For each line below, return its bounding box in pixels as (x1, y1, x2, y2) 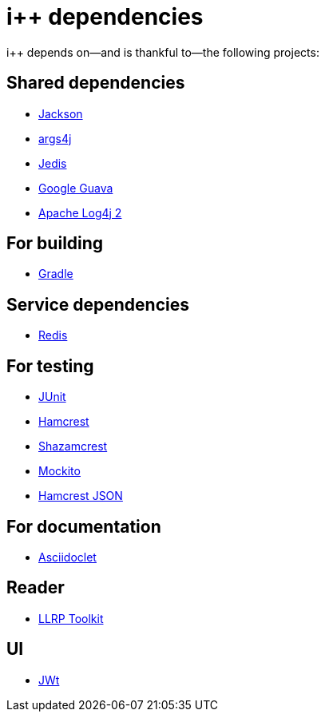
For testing (6, 355, 94, 376)
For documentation (6, 516, 161, 537)
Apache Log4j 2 (38, 205, 122, 220)
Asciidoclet (38, 549, 97, 564)
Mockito (38, 464, 81, 478)
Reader (6, 577, 65, 598)
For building (6, 233, 104, 254)
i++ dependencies (6, 3, 204, 30)
